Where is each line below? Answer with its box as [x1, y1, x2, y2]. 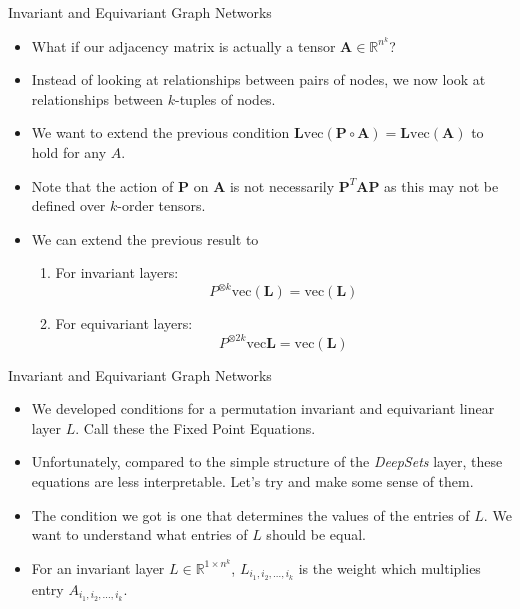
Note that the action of [31, 175, 174, 196]
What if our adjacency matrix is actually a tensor [31, 35, 336, 56]
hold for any [31, 142, 107, 163]
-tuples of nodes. [175, 88, 276, 109]
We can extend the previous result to [31, 228, 259, 249]
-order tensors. [117, 195, 206, 216]
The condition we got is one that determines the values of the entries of [31, 504, 470, 525]
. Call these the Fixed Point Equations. [75, 417, 316, 438]
